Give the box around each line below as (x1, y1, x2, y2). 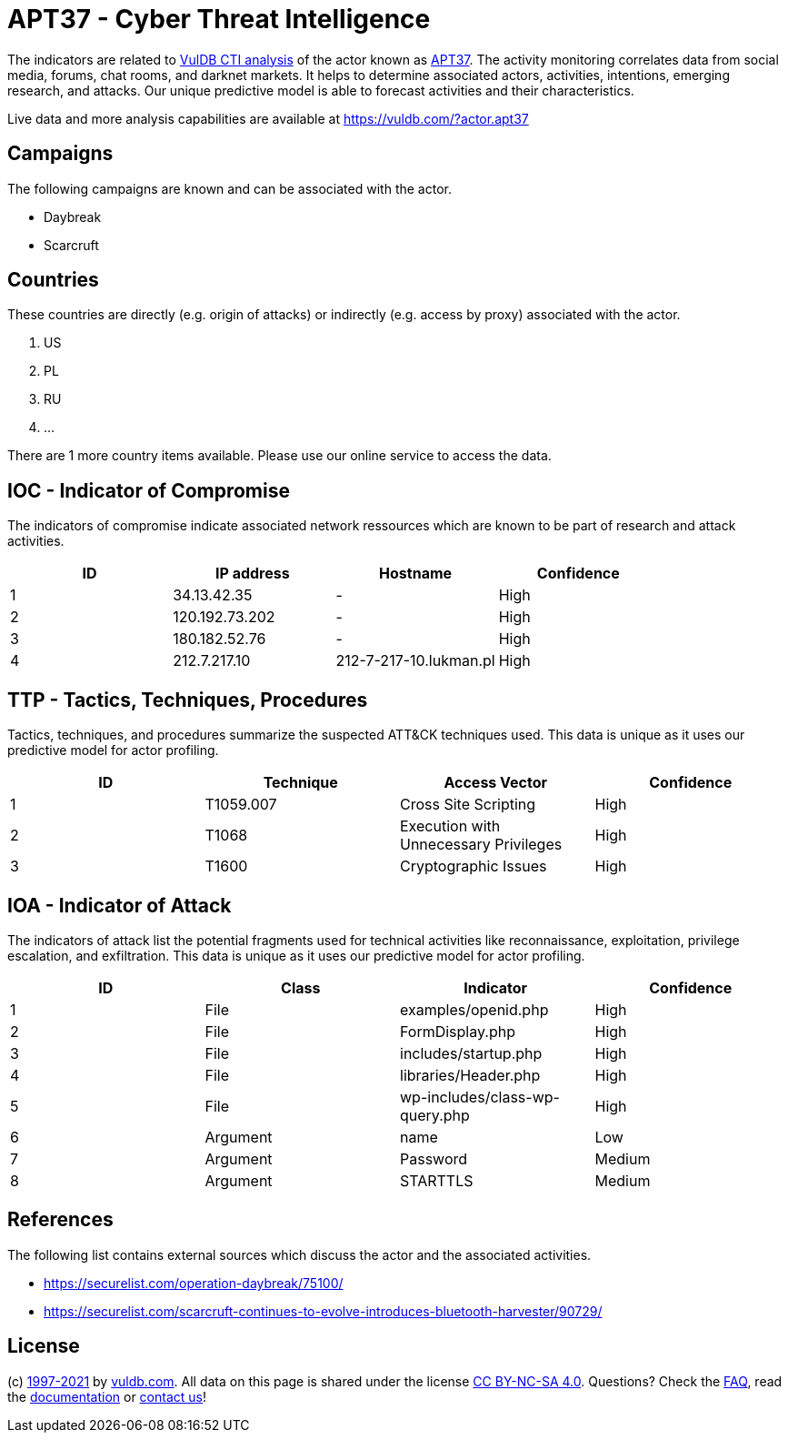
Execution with (400, 817, 501, 836)
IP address (215, 564, 290, 583)
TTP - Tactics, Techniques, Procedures (7, 688, 368, 711)
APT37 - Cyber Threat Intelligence (7, 4, 431, 35)
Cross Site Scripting (400, 795, 536, 814)
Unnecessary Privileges (400, 835, 563, 854)
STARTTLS (400, 1171, 474, 1190)
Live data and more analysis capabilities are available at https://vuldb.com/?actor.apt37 (7, 110, 529, 126)
